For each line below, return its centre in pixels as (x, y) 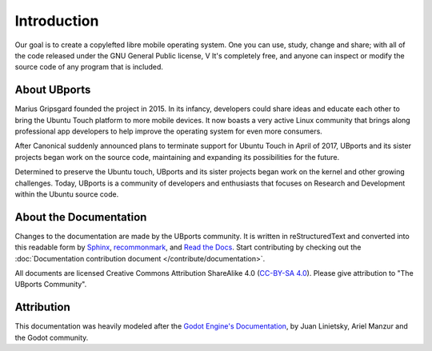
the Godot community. (52, 337)
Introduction (57, 21)
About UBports (53, 90)
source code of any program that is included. (89, 67)
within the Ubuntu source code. (67, 194)
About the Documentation (81, 217)
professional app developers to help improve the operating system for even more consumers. (169, 131)
